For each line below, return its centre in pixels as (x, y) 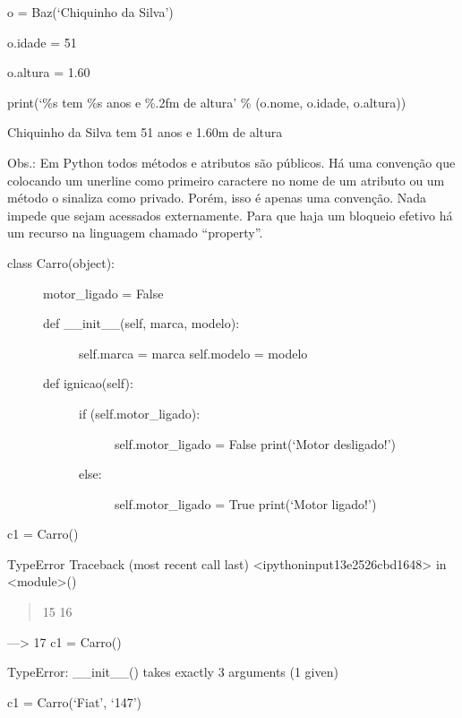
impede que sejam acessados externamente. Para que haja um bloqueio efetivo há (230, 215)
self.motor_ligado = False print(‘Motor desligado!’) (256, 443)
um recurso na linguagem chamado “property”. (135, 233)
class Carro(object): (61, 262)
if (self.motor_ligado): (140, 413)
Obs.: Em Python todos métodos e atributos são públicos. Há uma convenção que (231, 162)
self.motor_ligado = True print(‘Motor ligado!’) (246, 503)
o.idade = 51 (42, 42)
